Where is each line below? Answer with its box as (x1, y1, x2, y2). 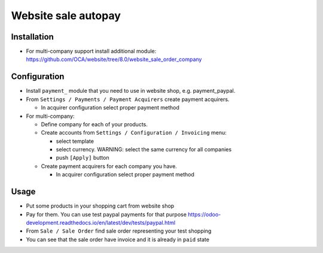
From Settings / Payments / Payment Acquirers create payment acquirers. (26, 96, 230, 103)
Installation (11, 32, 54, 42)
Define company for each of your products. (41, 120, 148, 128)
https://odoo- (187, 211, 221, 218)
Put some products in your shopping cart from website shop (26, 202, 175, 209)
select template (56, 138, 94, 145)
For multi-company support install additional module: (26, 48, 157, 55)
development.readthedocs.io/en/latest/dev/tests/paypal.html (26, 219, 176, 226)
